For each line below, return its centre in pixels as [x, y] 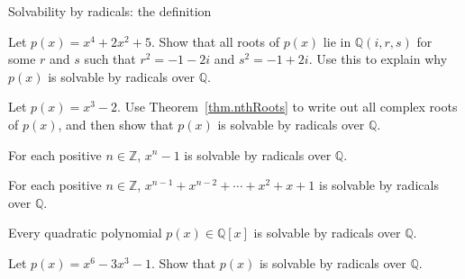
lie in [337, 41]
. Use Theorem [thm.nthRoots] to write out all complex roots [287, 107]
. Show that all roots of [215, 41]
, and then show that [116, 124]
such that [110, 59]
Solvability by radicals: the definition [110, 11]
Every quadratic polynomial [85, 233]
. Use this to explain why [378, 59]
